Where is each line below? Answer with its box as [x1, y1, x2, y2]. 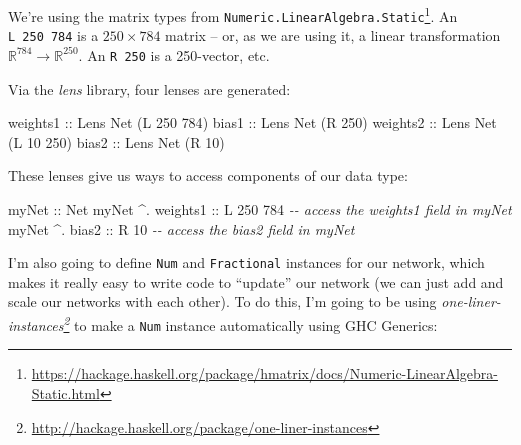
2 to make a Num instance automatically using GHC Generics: [63, 312, 438, 335]
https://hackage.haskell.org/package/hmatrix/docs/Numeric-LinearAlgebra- [31, 363, 498, 384]
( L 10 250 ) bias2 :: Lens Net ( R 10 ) [8, 131, 225, 152]
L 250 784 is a [8, 25, 99, 46]
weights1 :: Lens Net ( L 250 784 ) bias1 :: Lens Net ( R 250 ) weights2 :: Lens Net [8, 112, 497, 133]
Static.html [31, 382, 100, 403]
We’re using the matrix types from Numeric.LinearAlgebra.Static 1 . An [8, 3, 458, 26]
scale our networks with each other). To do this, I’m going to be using [8, 291, 437, 312]
